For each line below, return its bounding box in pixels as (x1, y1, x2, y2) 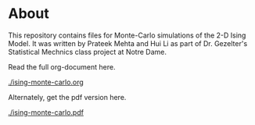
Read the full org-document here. (8, 62, 116, 71)
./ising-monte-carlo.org (8, 77, 84, 87)
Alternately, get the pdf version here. (8, 92, 127, 102)
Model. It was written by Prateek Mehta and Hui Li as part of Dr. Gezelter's (8, 38, 248, 48)
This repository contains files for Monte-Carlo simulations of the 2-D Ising (8, 30, 246, 40)
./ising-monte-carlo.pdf (8, 107, 84, 117)
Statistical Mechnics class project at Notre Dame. (8, 47, 167, 56)
